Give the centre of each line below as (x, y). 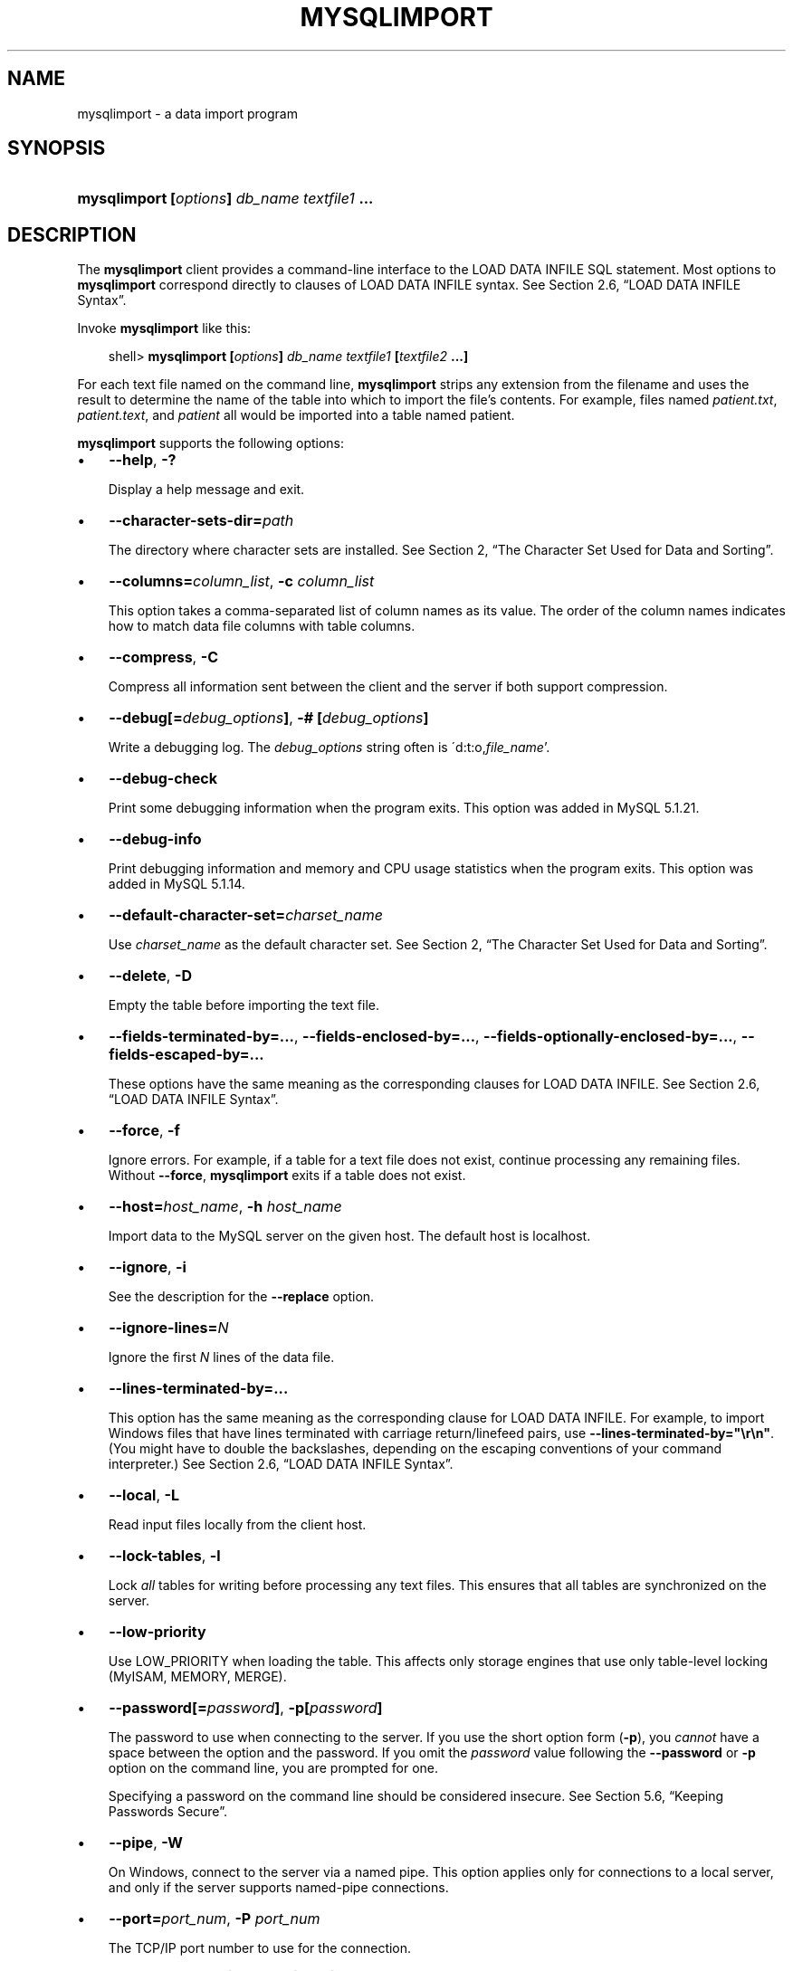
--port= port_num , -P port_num (215, 1919)
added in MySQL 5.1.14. (177, 884)
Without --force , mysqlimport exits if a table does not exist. (287, 1176)
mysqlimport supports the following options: (211, 443)
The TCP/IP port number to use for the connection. (260, 1948)
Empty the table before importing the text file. (244, 1005)
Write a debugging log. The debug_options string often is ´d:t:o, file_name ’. (329, 747)
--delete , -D (150, 976)
